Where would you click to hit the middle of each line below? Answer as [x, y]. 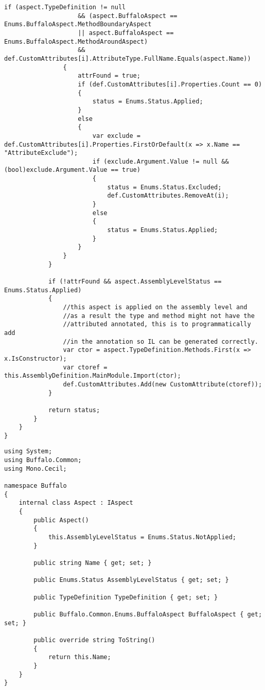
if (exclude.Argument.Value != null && [161, 161]
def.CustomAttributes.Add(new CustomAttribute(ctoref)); [163, 384]
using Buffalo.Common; [43, 460]
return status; [74, 410]
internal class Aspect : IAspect [76, 503]
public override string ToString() [94, 640]
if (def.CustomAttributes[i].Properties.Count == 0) [170, 84]
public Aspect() [61, 520]
